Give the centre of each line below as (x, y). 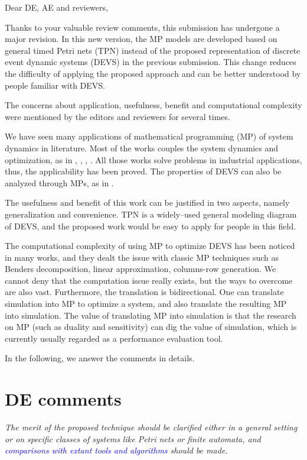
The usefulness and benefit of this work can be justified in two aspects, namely (147, 203)
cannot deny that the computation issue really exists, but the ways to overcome (149, 280)
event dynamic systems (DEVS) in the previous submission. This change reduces (151, 62)
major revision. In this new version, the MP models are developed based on (141, 39)
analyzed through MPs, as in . (59, 182)
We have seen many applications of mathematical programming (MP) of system (149, 136)
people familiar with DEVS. (55, 85)
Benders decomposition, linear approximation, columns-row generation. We (141, 269)
